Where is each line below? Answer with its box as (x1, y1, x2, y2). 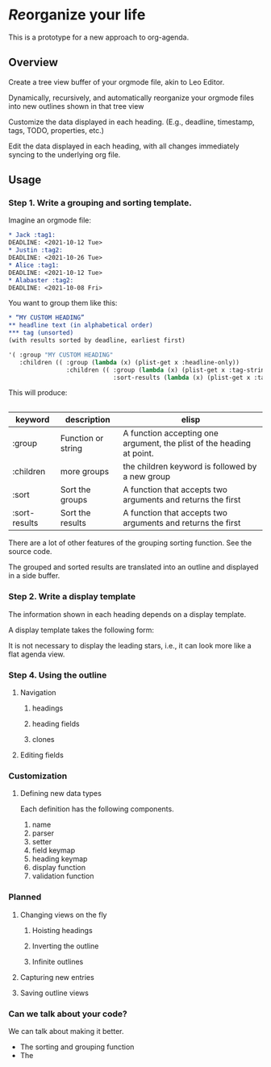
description (65, 414, 110, 425)
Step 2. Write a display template (8, 591, 135, 602)
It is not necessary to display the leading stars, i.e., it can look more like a (8, 640, 252, 650)
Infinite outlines (31, 957, 84, 966)
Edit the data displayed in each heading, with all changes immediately (8, 141, 240, 151)
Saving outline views (19, 988, 89, 998)
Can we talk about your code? (8, 1008, 127, 1019)
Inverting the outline (31, 941, 99, 951)
